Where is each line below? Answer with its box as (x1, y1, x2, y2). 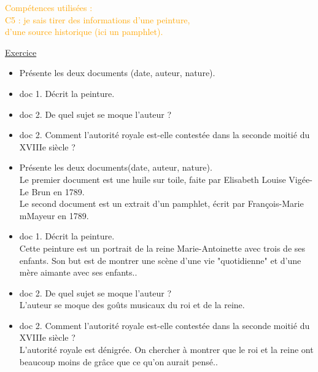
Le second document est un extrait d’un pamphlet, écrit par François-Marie (19, 197, 304, 210)
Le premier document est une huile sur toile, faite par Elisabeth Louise (19, 172, 286, 185)
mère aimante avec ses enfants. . (19, 266, 138, 279)
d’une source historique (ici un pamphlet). (5, 25, 163, 38)
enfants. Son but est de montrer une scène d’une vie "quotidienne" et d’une (19, 254, 301, 266)
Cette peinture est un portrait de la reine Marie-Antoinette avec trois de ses (19, 241, 306, 254)
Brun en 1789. (31, 185, 85, 198)
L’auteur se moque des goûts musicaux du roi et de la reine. (19, 298, 245, 311)
